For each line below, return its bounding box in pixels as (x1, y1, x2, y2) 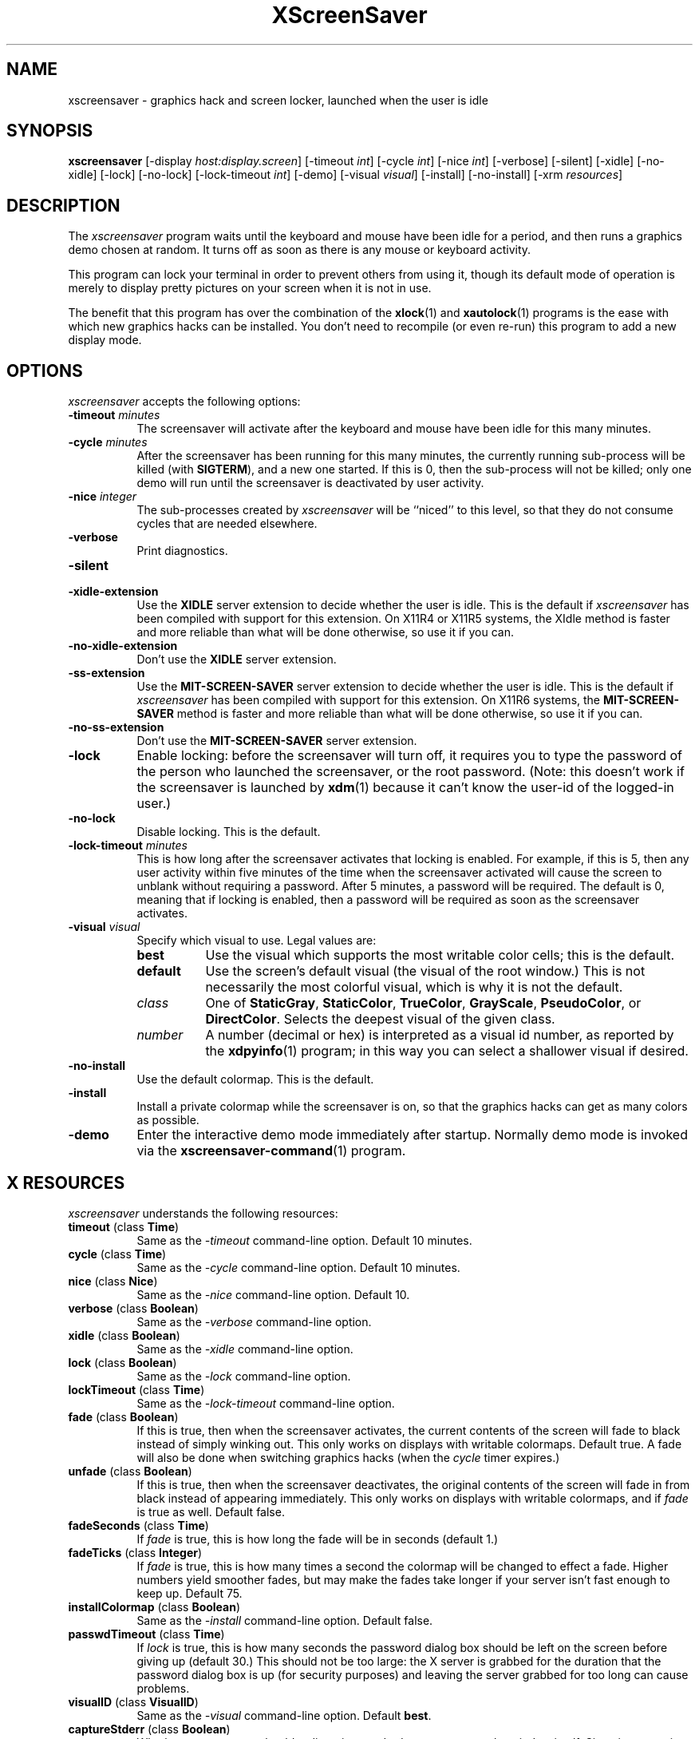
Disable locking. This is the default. (136, 825, 321, 839)
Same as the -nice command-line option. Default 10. (136, 1287, 410, 1301)
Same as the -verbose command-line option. (136, 1314, 372, 1329)
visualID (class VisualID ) (68, 1694, 199, 1709)
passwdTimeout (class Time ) (68, 1626, 225, 1641)
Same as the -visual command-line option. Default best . (136, 1708, 432, 1722)
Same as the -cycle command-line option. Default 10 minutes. (136, 1260, 460, 1274)
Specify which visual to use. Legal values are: (136, 933, 377, 948)
